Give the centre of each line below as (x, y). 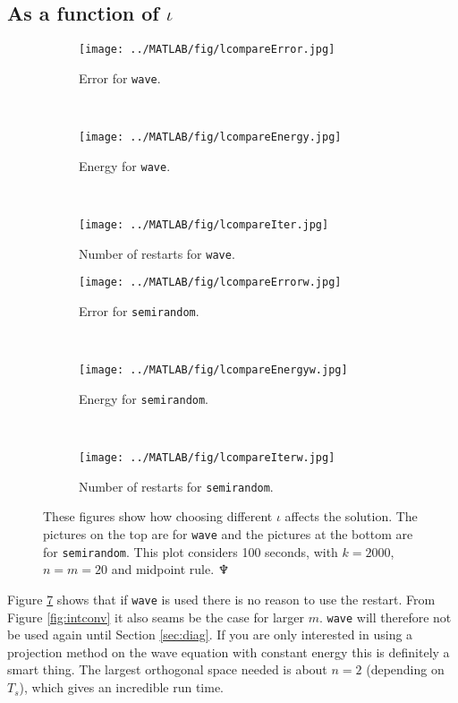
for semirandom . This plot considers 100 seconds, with (191, 551)
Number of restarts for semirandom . (176, 486)
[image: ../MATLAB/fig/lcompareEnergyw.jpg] (213, 370)
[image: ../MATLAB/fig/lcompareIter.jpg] (204, 225)
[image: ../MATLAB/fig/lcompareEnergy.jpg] (210, 137)
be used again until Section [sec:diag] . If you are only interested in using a (210, 634)
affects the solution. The (351, 516)
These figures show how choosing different (158, 516)
